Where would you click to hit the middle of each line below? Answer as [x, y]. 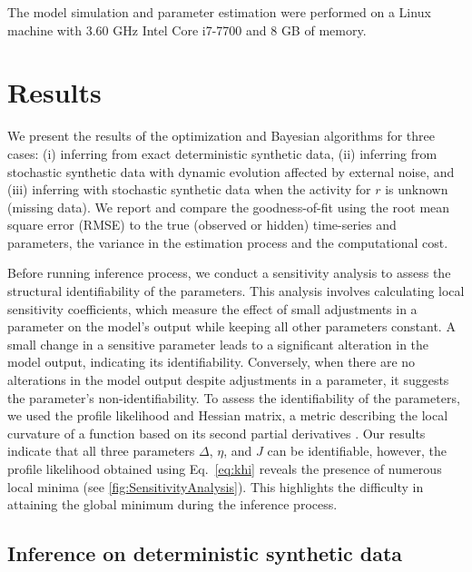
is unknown [417, 189]
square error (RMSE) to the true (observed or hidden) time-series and [202, 225]
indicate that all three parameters [101, 451]
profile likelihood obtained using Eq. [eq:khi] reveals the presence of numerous [225, 468]
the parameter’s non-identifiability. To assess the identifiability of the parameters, [234, 397]
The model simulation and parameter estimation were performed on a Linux [219, 12]
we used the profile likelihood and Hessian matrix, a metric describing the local [228, 415]
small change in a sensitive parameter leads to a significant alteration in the [218, 344]
